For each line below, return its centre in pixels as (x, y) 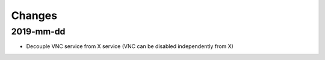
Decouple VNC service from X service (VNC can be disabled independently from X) (130, 46)
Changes (34, 15)
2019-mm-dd (38, 31)
